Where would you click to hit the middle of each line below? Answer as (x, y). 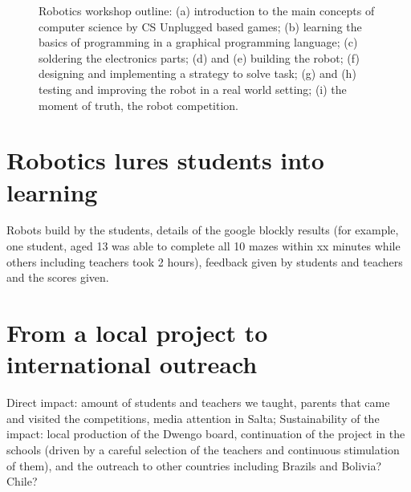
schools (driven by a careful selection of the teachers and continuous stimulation (203, 449)
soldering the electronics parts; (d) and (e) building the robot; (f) (199, 57)
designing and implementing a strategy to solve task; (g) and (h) (197, 73)
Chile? (22, 481)
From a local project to (137, 333)
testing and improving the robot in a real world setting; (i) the (193, 89)
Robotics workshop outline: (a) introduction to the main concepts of (207, 10)
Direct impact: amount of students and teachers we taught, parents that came (198, 403)
